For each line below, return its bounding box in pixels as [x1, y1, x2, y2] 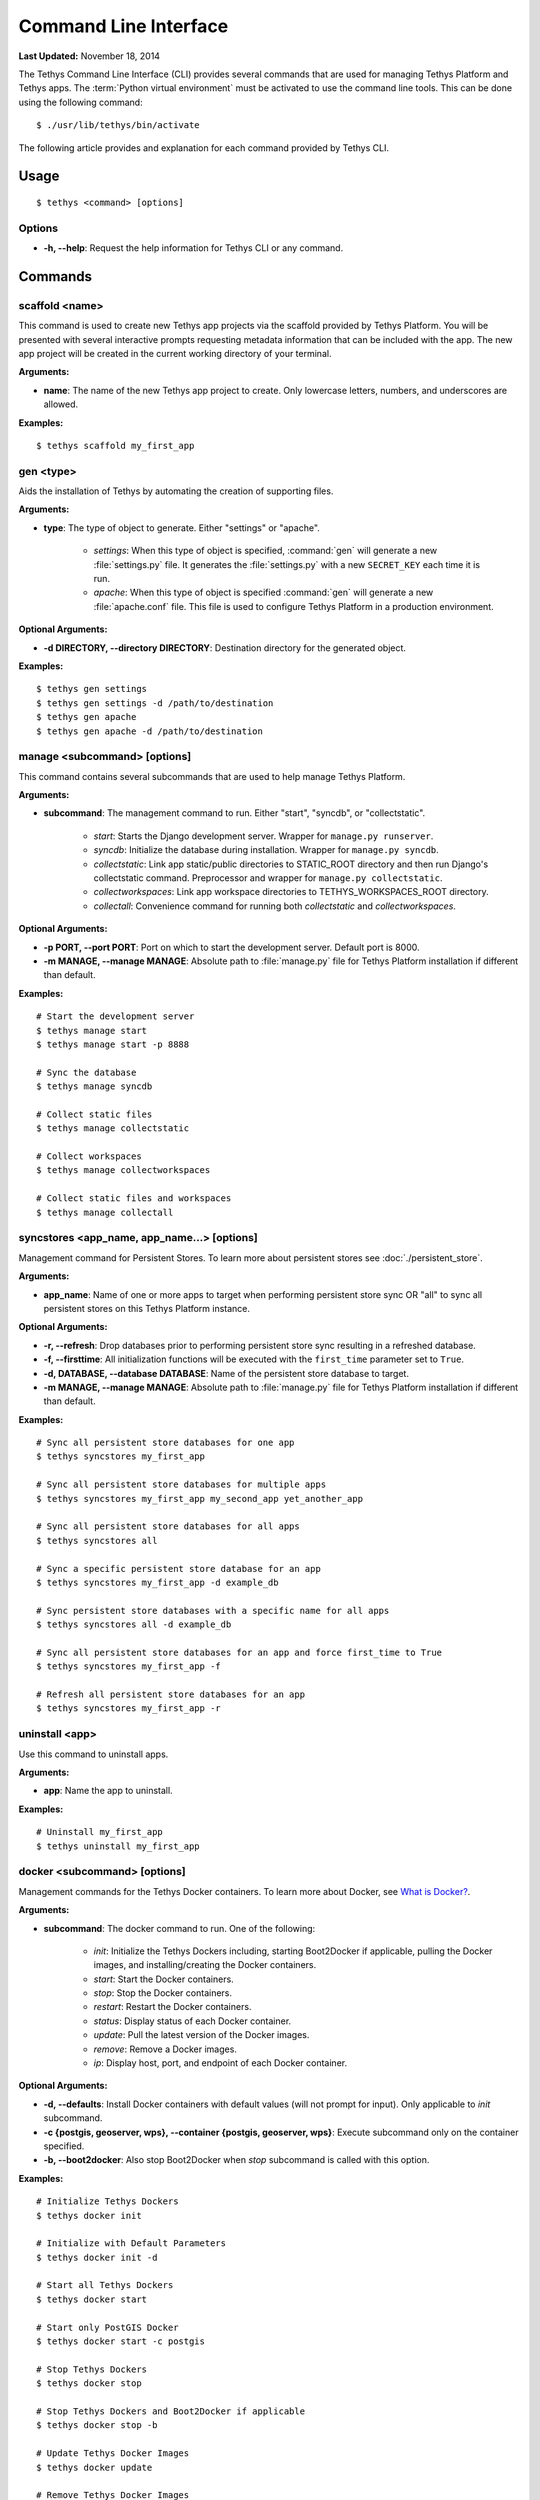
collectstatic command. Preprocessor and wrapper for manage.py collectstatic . [93, 872, 443, 884]
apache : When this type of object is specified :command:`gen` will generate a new [93, 586, 434, 599]
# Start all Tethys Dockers [36, 2280, 174, 2291]
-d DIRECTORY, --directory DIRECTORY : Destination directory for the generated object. [43, 641, 407, 654]
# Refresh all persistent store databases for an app [36, 1689, 305, 1700]
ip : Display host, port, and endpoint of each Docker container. [93, 2057, 348, 2069]
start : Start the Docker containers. [93, 1973, 234, 1985]
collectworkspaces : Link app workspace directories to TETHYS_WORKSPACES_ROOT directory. [93, 886, 489, 898]
